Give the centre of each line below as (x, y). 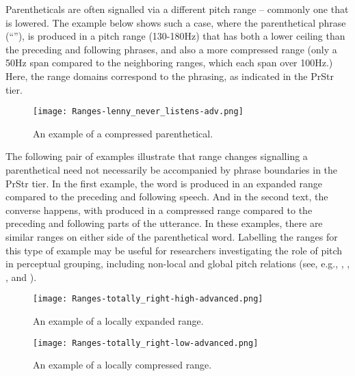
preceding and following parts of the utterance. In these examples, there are (164, 223)
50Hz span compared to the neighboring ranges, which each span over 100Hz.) (169, 63)
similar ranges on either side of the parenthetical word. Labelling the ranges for (172, 236)
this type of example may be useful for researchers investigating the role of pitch (174, 250)
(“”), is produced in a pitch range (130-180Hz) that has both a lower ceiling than (175, 36)
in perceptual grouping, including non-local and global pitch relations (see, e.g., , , (178, 264)
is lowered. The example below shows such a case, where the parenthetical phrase (176, 22)
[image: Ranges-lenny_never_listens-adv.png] (138, 112)
